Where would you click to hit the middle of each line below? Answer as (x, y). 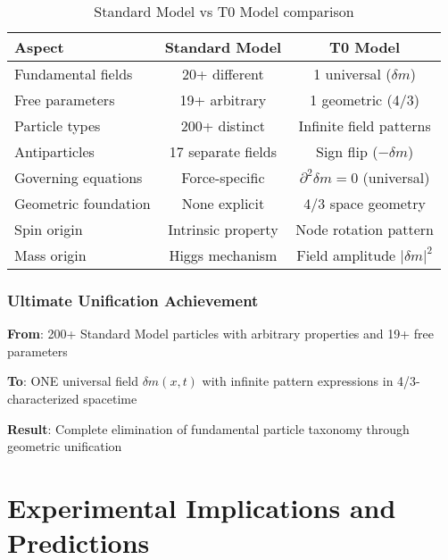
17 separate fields (223, 151)
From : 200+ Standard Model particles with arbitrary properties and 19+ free (221, 334)
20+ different (223, 74)
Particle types (58, 125)
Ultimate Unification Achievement (133, 300)
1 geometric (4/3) (365, 100)
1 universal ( (353, 74)
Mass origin (50, 255)
